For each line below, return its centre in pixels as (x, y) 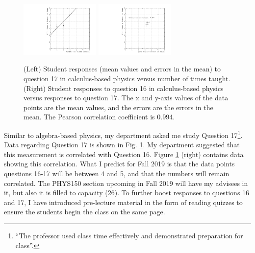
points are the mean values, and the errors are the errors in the (118, 107)
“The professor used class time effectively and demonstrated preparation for (129, 236)
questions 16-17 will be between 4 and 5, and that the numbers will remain (117, 173)
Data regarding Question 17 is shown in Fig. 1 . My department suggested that (122, 145)
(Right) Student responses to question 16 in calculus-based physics (124, 88)
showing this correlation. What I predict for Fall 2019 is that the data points (119, 164)
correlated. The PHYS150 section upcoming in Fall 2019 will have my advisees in (126, 183)
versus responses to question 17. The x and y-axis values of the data (126, 98)
